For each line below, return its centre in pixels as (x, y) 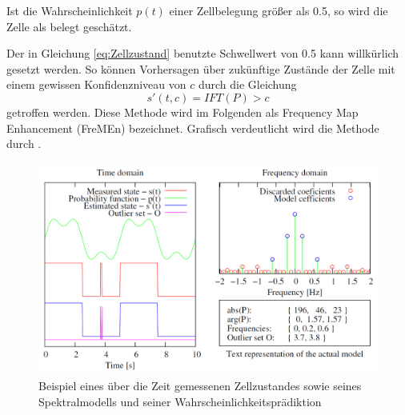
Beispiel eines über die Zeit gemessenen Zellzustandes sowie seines (200, 385)
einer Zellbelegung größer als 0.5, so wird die (279, 10)
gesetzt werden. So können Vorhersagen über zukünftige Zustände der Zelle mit (201, 68)
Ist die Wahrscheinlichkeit (70, 10)
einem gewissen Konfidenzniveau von (96, 84)
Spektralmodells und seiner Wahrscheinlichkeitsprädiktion (180, 401)
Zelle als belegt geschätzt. (69, 26)
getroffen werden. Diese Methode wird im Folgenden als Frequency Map (182, 112)
